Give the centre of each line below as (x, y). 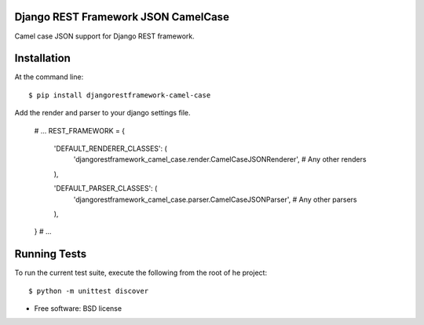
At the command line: (49, 77)
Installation (42, 58)
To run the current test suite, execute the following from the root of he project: (141, 273)
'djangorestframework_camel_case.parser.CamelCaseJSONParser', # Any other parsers (215, 199)
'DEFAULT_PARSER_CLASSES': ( (106, 188)
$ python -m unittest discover (89, 291)
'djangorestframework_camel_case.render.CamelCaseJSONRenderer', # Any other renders (220, 159)
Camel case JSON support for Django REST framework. (105, 36)
